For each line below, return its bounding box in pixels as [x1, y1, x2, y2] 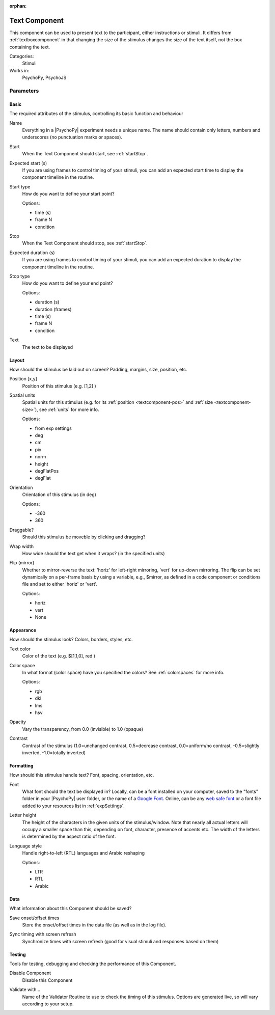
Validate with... [9, 986, 41, 993]
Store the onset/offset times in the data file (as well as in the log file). [22, 922, 167, 928]
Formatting [9, 762, 34, 769]
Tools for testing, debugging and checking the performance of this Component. [9, 961, 177, 967]
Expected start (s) [9, 160, 47, 166]
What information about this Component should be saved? [9, 906, 132, 912]
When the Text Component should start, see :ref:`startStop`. [22, 151, 148, 157]
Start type [9, 183, 31, 189]
